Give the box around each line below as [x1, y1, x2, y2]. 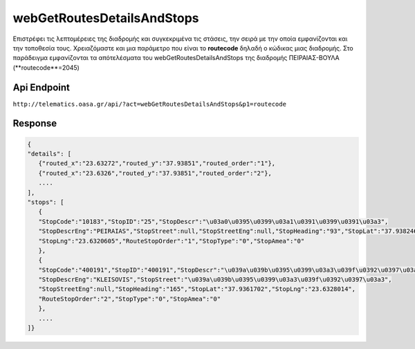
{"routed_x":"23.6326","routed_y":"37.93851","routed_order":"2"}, [38, 169, 273, 177]
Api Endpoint [12, 82, 71, 93]
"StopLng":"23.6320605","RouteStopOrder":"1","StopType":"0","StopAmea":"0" [38, 237, 305, 245]
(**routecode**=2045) [12, 63, 80, 72]
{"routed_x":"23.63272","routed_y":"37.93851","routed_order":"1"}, [38, 160, 276, 167]
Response [12, 117, 57, 129]
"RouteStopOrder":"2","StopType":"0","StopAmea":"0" [38, 294, 221, 303]
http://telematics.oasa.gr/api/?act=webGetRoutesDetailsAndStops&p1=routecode [12, 100, 287, 108]
